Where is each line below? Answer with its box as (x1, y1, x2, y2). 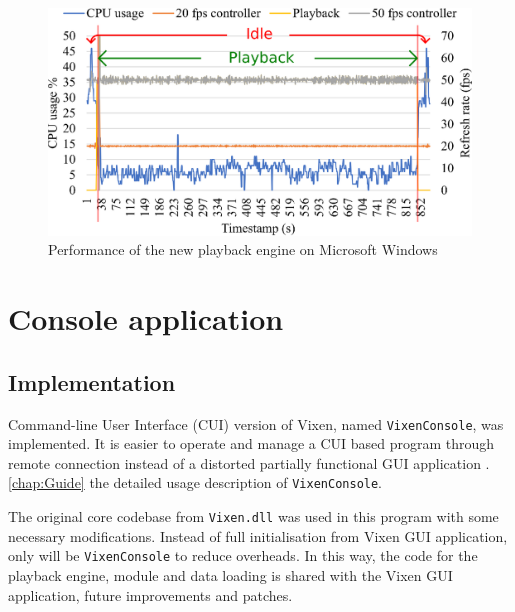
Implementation (8, 366, 176, 397)
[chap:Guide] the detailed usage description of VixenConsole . (8, 472, 383, 493)
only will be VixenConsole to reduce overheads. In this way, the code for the (8, 545, 478, 566)
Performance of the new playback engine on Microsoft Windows (48, 239, 438, 260)
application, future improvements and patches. (8, 584, 293, 605)
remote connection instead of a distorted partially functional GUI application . (8, 452, 490, 473)
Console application (8, 298, 284, 339)
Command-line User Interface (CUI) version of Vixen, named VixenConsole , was (8, 413, 504, 434)
